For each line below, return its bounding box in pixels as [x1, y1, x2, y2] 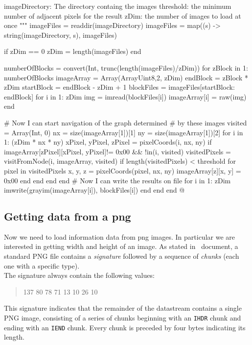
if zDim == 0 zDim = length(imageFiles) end [4, 46, 141, 56]
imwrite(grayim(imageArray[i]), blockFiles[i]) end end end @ [4, 185, 185, 195]
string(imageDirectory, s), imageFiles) [4, 29, 117, 40]
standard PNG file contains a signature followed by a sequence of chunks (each [4, 251, 239, 261]
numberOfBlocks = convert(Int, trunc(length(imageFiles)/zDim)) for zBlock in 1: [4, 62, 248, 73]
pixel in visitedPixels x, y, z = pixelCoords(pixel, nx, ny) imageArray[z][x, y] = [4, 165, 241, 175]
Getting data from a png [4, 209, 131, 224]
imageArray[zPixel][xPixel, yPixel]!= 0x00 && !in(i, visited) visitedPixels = [4, 146, 231, 156]
